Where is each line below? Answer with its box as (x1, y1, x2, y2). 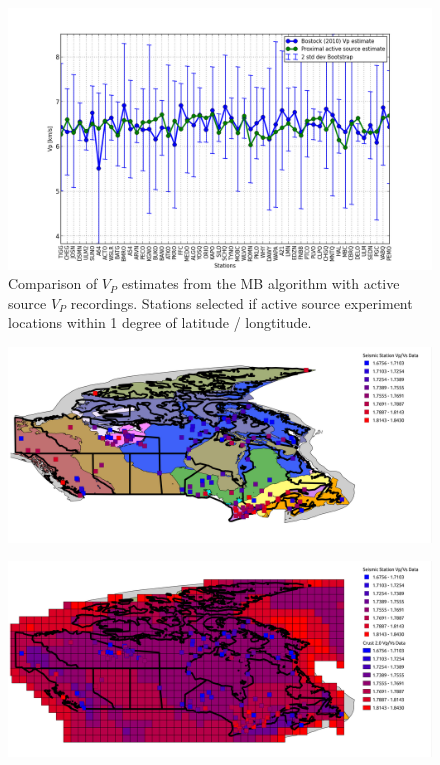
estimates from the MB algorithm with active (121, 273, 400, 294)
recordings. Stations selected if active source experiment (70, 292, 413, 313)
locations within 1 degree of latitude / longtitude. (8, 312, 312, 333)
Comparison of (8, 273, 98, 294)
